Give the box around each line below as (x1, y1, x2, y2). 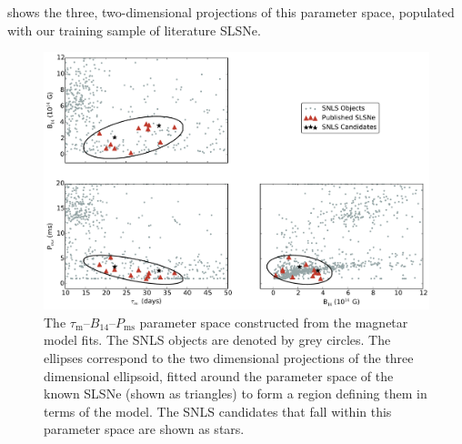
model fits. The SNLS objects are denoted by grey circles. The (44, 330, 391, 349)
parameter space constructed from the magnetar (139, 312, 408, 331)
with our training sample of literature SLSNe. (7, 20, 261, 39)
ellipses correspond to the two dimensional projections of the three (44, 348, 414, 368)
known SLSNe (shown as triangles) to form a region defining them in (44, 384, 427, 403)
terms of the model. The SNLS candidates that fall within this (44, 401, 392, 420)
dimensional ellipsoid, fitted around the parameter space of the (44, 366, 394, 385)
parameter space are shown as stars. (44, 419, 245, 439)
